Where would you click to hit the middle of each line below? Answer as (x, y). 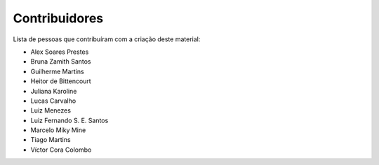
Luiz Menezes (51, 110)
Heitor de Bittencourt (61, 81)
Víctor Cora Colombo (61, 150)
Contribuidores (58, 18)
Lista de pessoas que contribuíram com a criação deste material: (107, 39)
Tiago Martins (51, 140)
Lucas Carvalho (53, 101)
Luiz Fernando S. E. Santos (69, 120)
